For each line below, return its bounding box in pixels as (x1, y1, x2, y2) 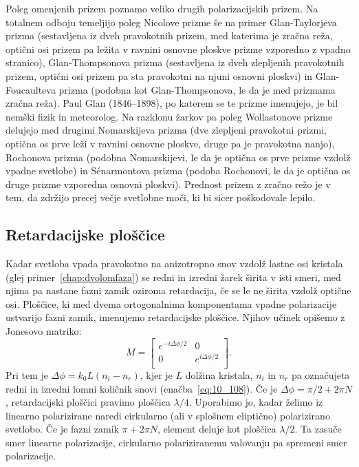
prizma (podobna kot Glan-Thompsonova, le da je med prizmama (58, 82, 336, 96)
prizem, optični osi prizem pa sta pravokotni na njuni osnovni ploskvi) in (6, 68, 313, 83)
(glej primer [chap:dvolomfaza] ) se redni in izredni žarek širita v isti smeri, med (6, 269, 341, 284)
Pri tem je (6, 367, 49, 382)
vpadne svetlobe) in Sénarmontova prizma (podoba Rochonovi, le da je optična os (6, 163, 351, 178)
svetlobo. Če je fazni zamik (6, 422, 119, 436)
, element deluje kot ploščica (157, 422, 276, 436)
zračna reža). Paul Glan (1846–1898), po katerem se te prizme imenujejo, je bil (6, 96, 338, 110)
